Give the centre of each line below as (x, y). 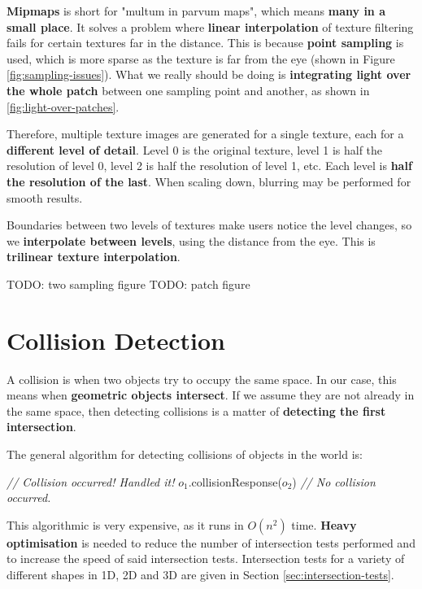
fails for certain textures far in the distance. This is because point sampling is (205, 43)
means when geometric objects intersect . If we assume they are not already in (211, 395)
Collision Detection (116, 340)
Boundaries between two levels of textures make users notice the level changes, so (209, 225)
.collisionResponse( (235, 481)
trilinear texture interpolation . (94, 257)
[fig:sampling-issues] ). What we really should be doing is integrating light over (209, 74)
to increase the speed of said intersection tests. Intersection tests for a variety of (206, 558)
